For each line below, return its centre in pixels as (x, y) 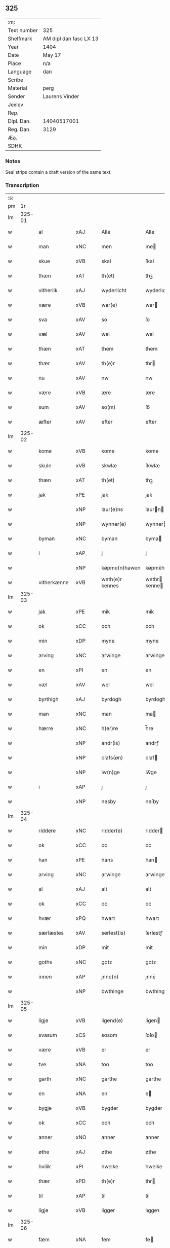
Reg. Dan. (19, 129)
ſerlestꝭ (154, 933)
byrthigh (49, 699)
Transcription (22, 185)
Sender (16, 96)
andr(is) (111, 743)
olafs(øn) (112, 758)
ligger (108, 1210)
